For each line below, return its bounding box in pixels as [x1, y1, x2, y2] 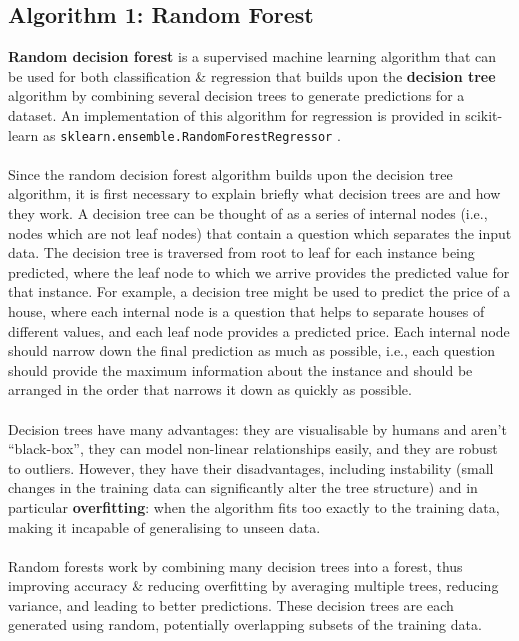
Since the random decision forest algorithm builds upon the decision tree [8, 163, 453, 184]
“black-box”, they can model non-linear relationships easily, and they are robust [8, 438, 498, 459]
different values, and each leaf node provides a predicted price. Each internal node [8, 320, 510, 341]
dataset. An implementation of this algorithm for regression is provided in [8, 104, 461, 125]
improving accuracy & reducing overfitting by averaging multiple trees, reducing [8, 575, 499, 596]
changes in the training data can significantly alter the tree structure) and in [8, 477, 478, 498]
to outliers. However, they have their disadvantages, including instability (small [8, 457, 494, 478]
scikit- [465, 104, 503, 125]
